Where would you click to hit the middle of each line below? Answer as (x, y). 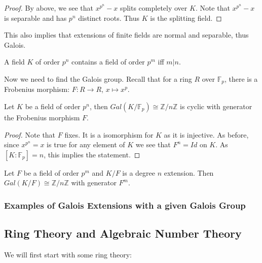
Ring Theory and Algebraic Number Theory (123, 233)
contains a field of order (108, 62)
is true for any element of (86, 144)
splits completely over (154, 8)
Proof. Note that (30, 134)
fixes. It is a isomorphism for (109, 134)
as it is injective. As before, (206, 134)
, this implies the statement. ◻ (92, 154)
